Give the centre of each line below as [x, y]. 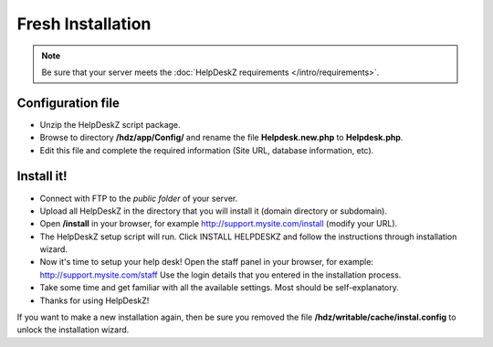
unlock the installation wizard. [73, 330]
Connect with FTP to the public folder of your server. [139, 198]
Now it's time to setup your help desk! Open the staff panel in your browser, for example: [207, 262]
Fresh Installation [84, 24]
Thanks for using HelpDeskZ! [94, 300]
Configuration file [68, 103]
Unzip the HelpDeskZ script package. [110, 124]
